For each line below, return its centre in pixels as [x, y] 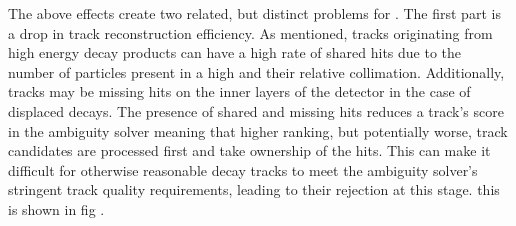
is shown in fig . [56, 208]
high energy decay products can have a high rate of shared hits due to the [235, 52]
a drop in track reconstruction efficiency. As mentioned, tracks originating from [250, 32]
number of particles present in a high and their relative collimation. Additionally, [256, 71]
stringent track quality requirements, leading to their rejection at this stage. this [254, 189]
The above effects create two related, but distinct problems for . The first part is [254, 13]
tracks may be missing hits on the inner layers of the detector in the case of [239, 91]
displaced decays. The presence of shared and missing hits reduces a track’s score [256, 110]
